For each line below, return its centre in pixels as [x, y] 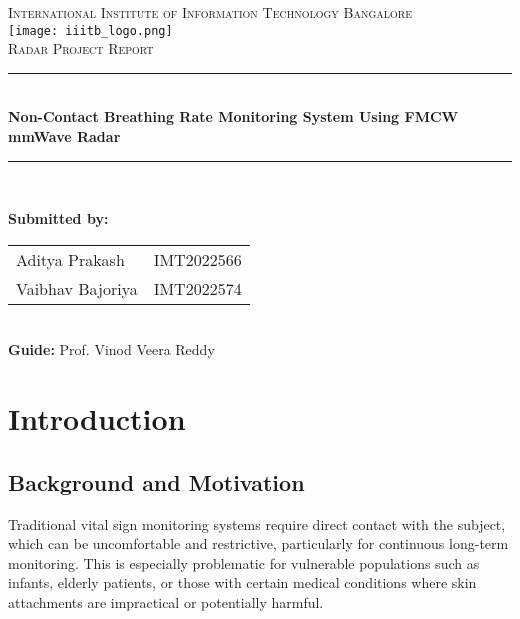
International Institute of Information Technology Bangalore [210, 12]
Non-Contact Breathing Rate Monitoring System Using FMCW [233, 116]
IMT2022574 [197, 288]
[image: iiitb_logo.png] [90, 30]
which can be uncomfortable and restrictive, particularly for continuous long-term [258, 543]
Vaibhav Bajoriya [77, 288]
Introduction [97, 418]
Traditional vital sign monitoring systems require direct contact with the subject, [257, 523]
